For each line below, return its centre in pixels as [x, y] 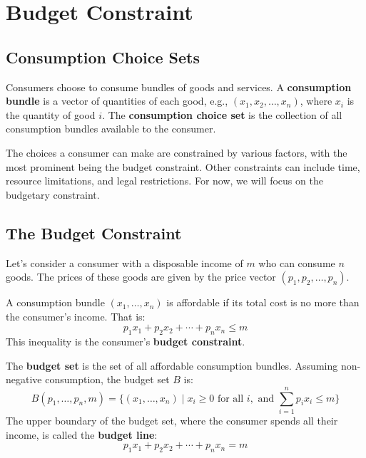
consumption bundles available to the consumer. [111, 129]
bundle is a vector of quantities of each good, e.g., [117, 101]
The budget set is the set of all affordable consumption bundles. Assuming [172, 365]
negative [24, 379]
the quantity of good [51, 114]
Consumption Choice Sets [103, 57]
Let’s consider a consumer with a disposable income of [124, 262]
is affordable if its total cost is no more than [263, 302]
